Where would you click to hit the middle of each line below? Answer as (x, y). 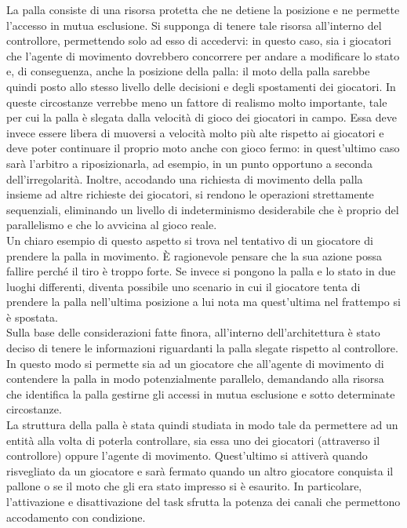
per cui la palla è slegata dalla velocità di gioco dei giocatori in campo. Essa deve (202, 117)
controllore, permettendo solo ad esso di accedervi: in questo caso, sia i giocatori (199, 40)
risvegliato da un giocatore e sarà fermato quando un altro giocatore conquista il (200, 470)
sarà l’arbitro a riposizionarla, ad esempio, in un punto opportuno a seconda (189, 163)
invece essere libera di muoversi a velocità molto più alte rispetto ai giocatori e (195, 132)
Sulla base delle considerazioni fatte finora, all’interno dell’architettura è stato (193, 332)
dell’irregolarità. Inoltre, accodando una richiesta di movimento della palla (185, 178)
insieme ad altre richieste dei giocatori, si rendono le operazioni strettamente (190, 194)
